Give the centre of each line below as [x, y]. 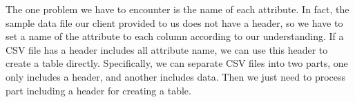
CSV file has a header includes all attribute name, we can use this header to [167, 49]
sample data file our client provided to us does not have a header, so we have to [174, 22]
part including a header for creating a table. [98, 90]
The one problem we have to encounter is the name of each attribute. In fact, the [177, 9]
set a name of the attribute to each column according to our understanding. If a [175, 36]
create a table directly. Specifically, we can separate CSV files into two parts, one [177, 63]
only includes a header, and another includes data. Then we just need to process [176, 76]
